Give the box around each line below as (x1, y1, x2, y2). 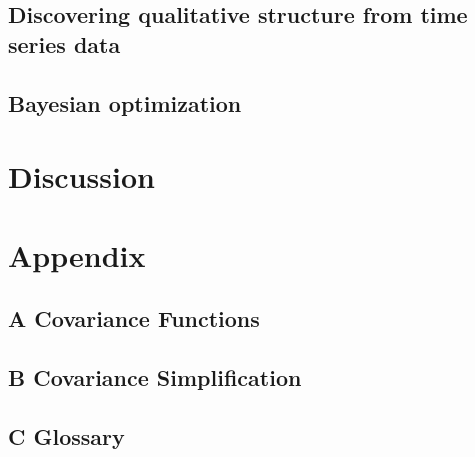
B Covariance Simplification (8, 361, 302, 392)
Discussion (8, 156, 155, 197)
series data (8, 28, 121, 59)
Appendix (8, 234, 146, 275)
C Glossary (8, 420, 125, 451)
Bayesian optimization (8, 87, 242, 118)
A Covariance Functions (8, 303, 260, 334)
